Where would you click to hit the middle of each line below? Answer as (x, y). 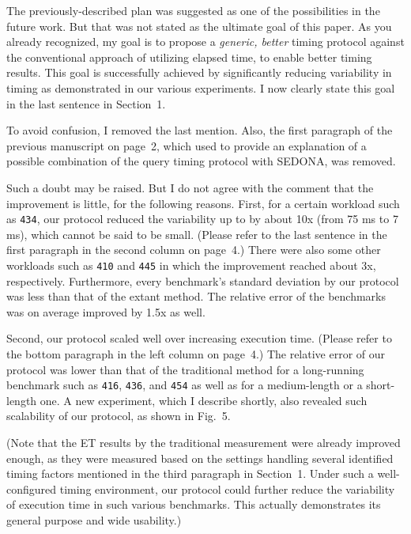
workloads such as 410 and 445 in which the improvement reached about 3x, (191, 265)
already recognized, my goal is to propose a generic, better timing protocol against (205, 42)
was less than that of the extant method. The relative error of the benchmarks (196, 296)
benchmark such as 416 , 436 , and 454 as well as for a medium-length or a (185, 385)
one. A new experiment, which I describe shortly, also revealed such (204, 400)
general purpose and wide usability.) (94, 520)
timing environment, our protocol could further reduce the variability (227, 489)
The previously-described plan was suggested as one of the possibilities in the (193, 10)
